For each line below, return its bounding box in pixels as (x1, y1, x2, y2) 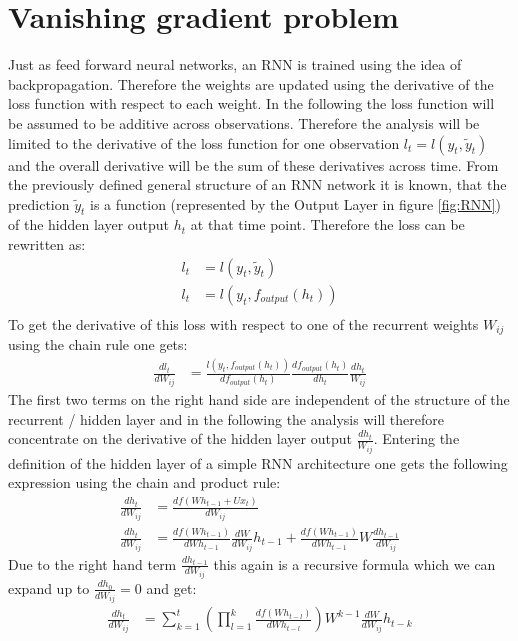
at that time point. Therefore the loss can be (190, 214, 465, 235)
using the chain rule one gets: (8, 334, 188, 355)
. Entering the (373, 428, 460, 449)
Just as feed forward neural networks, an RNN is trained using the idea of (8, 54, 462, 75)
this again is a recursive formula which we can (213, 553, 496, 574)
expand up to (8, 577, 90, 598)
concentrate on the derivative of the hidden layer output (8, 428, 352, 449)
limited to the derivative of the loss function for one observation (8, 132, 400, 153)
